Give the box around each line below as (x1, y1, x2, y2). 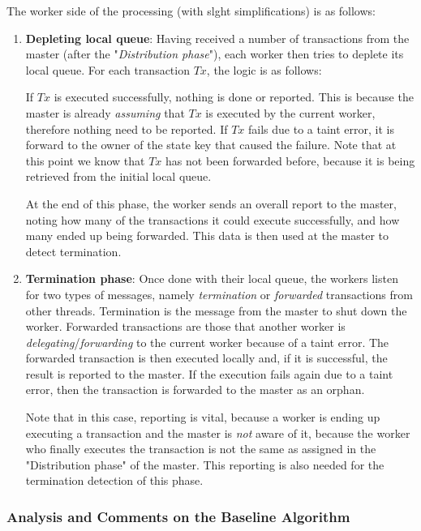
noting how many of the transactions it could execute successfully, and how (25, 211, 400, 228)
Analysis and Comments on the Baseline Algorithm (6, 506, 350, 526)
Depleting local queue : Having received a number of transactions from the (25, 29, 410, 46)
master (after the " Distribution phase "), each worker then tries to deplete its (25, 45, 404, 62)
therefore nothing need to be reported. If (25, 120, 228, 137)
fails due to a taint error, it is (248, 120, 394, 137)
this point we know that (25, 152, 145, 169)
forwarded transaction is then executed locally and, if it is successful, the (25, 349, 388, 366)
